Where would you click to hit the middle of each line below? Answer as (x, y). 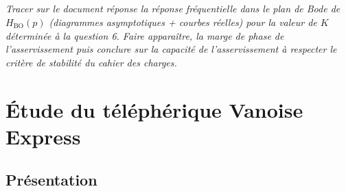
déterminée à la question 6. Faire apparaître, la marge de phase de (145, 35)
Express (43, 136)
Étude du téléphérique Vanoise (154, 109)
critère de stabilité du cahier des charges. (91, 62)
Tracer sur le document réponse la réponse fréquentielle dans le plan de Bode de (173, 9)
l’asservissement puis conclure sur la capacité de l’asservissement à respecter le (171, 49)
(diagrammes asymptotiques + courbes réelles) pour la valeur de (183, 22)
